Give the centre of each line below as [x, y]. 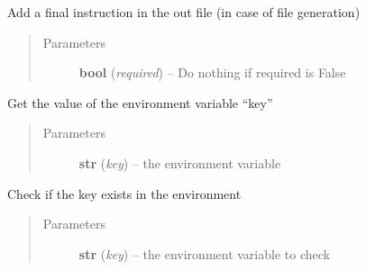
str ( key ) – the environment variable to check [204, 253]
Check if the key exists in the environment [124, 193]
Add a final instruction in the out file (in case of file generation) [184, 12]
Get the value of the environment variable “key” [140, 102]
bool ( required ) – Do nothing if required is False [212, 72]
